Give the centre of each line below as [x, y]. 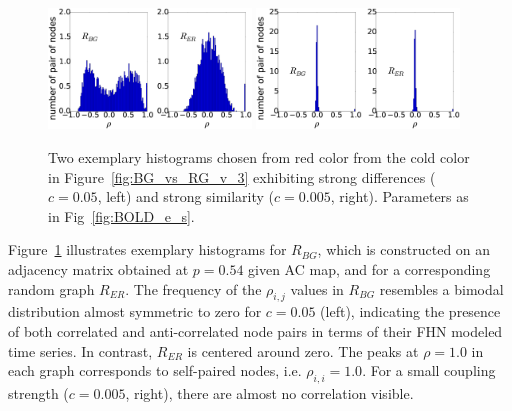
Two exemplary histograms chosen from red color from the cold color [259, 157]
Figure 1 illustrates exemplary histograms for [147, 249]
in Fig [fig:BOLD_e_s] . [121, 215]
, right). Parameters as [399, 196]
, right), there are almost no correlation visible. [269, 392]
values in [317, 288]
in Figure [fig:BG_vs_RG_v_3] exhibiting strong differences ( [242, 176]
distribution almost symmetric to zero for [135, 311]
